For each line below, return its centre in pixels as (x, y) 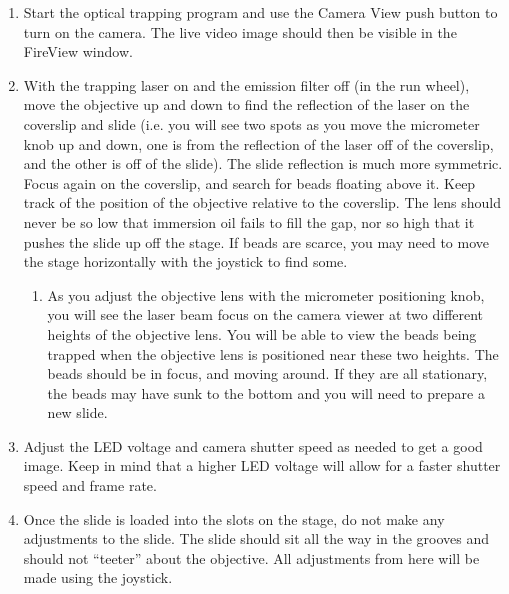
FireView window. (78, 51)
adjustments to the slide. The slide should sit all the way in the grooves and (256, 538)
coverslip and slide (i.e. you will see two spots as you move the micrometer (251, 123)
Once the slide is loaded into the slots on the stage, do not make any (234, 518)
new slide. (77, 412)
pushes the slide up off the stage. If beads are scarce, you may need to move (256, 241)
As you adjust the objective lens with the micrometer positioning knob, (266, 294)
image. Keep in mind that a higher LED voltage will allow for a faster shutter (262, 465)
